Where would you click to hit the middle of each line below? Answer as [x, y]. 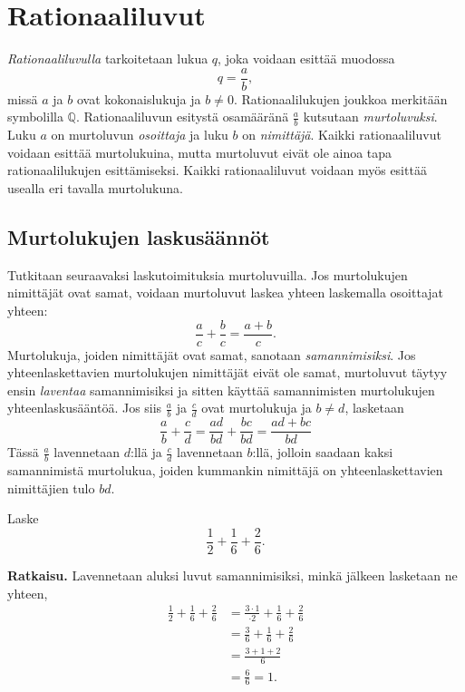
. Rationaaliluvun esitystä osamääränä [182, 117]
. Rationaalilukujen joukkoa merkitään [340, 98]
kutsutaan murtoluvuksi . [370, 117]
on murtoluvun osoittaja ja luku [140, 135]
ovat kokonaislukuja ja [139, 98]
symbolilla [35, 117]
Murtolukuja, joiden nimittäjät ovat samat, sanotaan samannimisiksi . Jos [212, 354]
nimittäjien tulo [51, 487]
